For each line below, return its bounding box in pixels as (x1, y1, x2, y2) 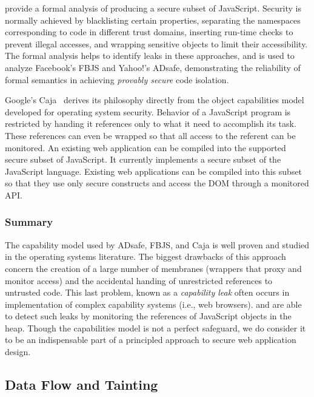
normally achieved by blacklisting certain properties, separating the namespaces (5, 13, 301, 26)
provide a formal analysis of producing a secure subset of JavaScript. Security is (5, 2, 301, 14)
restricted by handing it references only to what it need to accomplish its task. (5, 117, 296, 130)
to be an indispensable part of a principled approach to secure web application (5, 333, 296, 346)
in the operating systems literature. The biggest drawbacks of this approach (5, 250, 286, 263)
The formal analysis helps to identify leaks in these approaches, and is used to (5, 49, 295, 62)
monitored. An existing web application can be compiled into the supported (5, 141, 286, 154)
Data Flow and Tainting (5, 375, 158, 394)
